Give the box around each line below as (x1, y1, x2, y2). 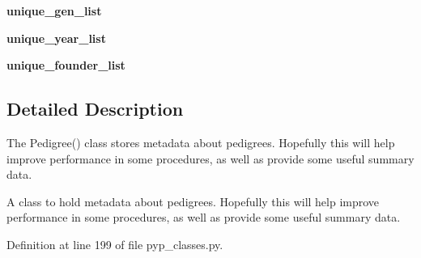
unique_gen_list (6, 2, 102, 19)
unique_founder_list (6, 57, 125, 74)
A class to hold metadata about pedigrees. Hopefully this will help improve (6, 192, 380, 209)
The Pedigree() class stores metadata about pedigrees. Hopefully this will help (6, 133, 395, 150)
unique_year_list (6, 29, 106, 46)
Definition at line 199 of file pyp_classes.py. (6, 235, 223, 252)
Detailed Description (6, 96, 184, 121)
